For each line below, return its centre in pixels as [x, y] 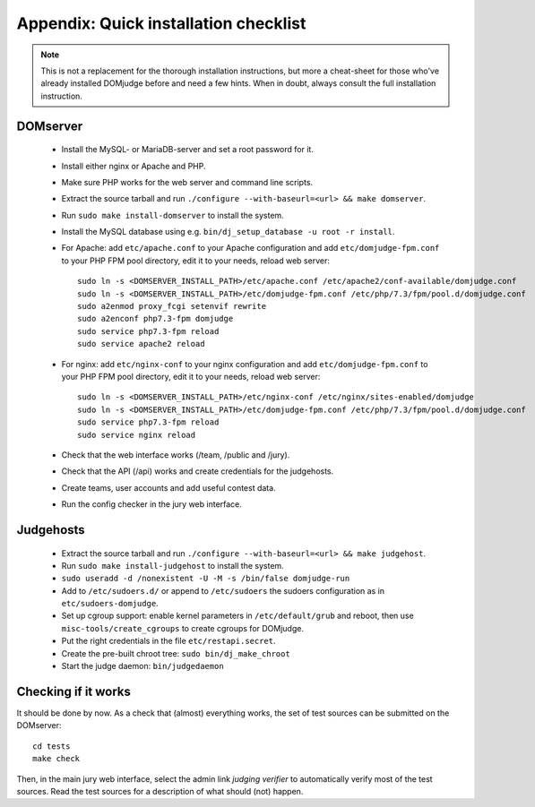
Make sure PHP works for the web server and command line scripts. [187, 182]
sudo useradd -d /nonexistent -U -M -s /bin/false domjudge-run [206, 579]
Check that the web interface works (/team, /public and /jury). [176, 455]
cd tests [52, 746]
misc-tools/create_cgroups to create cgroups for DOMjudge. [183, 628]
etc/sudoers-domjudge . [110, 604]
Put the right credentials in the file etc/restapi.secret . [169, 641]
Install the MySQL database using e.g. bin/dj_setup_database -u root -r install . [228, 232]
